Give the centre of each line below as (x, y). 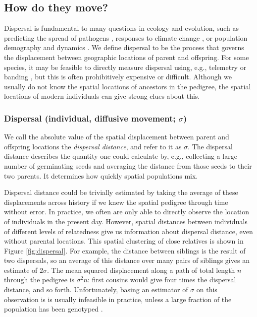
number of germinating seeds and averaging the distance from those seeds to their (128, 165)
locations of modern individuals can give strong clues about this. (102, 96)
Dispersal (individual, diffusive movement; (90, 118)
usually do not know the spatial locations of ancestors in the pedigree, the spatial (128, 86)
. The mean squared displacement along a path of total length (141, 270)
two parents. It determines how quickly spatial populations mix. (101, 175)
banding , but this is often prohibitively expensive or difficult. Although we (118, 77)
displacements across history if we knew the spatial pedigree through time (116, 202)
